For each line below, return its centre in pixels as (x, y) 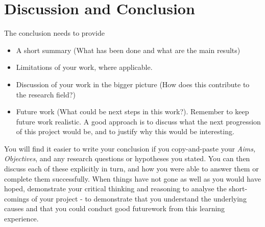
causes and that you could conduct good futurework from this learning (115, 208)
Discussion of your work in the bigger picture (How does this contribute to (133, 84)
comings (17, 198)
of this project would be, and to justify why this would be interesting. (125, 131)
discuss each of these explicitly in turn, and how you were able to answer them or (131, 169)
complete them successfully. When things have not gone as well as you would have (132, 178)
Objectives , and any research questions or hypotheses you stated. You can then (127, 158)
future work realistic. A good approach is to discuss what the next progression (138, 121)
